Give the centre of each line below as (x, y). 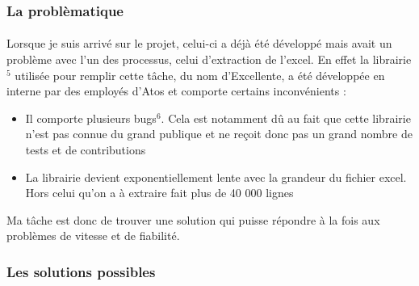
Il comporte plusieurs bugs (91, 118)
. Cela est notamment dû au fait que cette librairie (286, 118)
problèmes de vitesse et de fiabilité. (93, 236)
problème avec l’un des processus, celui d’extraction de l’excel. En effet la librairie (209, 59)
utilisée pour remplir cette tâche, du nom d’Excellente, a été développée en (200, 75)
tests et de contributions (86, 149)
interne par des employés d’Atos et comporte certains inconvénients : (176, 91)
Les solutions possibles (81, 271)
